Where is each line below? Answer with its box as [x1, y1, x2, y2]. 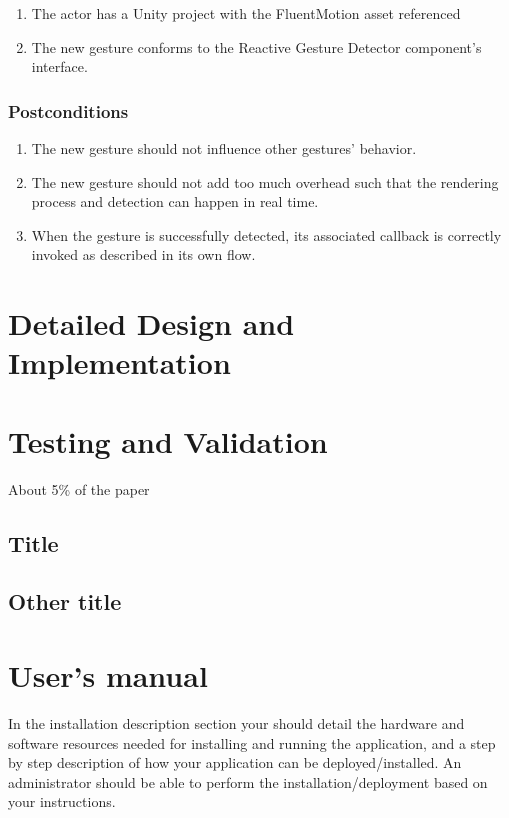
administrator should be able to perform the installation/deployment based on [8, 771, 488, 792]
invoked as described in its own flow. [31, 244, 256, 265]
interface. [31, 56, 88, 77]
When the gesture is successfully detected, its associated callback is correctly [31, 224, 502, 245]
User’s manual [8, 655, 208, 695]
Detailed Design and [8, 303, 295, 344]
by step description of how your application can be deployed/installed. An [8, 752, 462, 773]
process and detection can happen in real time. [31, 191, 319, 212]
